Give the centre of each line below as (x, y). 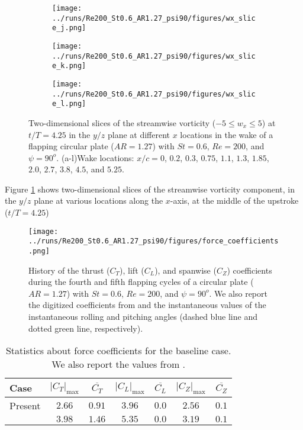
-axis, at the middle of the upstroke (234, 200)
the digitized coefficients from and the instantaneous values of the (147, 305)
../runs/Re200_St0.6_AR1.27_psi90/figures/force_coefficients (154, 241)
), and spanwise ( (186, 270)
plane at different (139, 134)
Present (25, 406)
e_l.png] (69, 104)
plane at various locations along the (99, 200)
